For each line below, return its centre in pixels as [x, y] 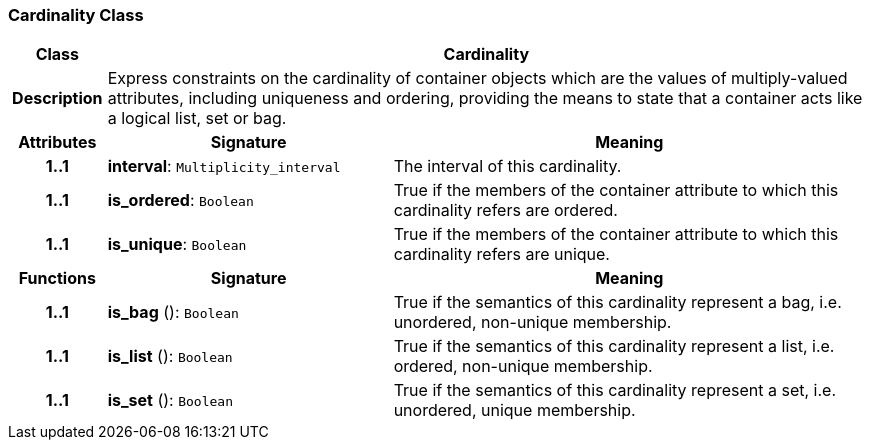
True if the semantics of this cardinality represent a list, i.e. [614, 346]
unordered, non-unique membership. [532, 322]
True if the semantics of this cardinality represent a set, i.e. [615, 390]
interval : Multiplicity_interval [224, 166]
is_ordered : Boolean [180, 200]
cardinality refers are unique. [501, 254]
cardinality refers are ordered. [505, 210]
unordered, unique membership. [514, 410]
